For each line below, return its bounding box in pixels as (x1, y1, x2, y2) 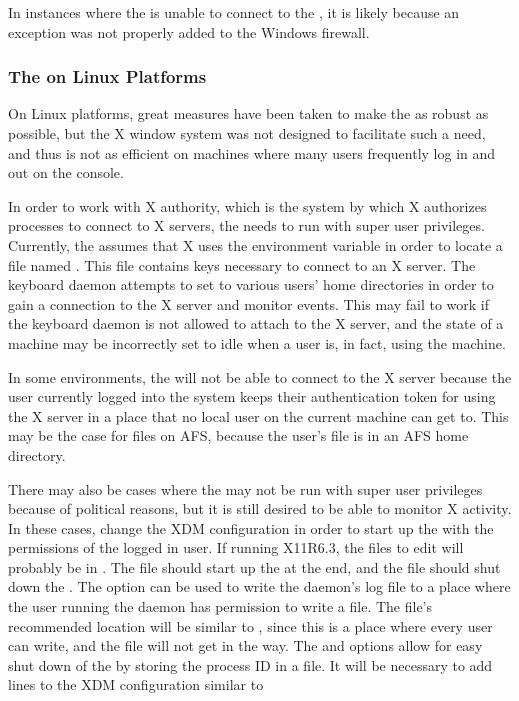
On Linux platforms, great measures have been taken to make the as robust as (8, 103, 489, 124)
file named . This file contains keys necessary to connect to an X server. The (8, 254, 476, 275)
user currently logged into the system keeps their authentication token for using (8, 386, 496, 407)
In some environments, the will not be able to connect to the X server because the (8, 366, 512, 387)
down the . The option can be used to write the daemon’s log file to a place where (8, 576, 511, 597)
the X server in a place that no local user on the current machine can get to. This (8, 405, 509, 426)
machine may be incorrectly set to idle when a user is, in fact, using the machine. (8, 332, 506, 353)
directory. (8, 444, 66, 465)
